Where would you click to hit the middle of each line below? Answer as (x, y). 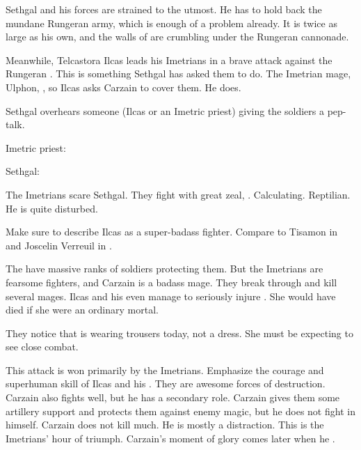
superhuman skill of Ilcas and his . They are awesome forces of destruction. (166, 383)
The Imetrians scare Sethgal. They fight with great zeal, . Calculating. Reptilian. (178, 194)
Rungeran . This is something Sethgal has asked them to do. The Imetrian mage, (178, 73)
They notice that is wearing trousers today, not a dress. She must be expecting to (179, 333)
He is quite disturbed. (52, 208)
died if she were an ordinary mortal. (82, 310)
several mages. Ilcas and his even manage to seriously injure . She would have (171, 296)
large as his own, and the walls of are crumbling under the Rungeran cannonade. (177, 37)
